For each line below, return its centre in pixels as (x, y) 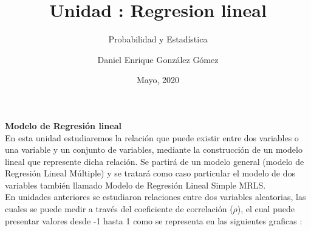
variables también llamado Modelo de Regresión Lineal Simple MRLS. (135, 185)
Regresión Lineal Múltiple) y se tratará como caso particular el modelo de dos (150, 173)
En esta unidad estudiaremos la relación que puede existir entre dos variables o (152, 137)
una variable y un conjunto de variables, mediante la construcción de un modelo (154, 149)
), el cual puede (266, 209)
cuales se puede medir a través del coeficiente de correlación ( (119, 209)
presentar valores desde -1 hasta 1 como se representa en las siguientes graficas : (154, 220)
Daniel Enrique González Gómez (158, 59)
